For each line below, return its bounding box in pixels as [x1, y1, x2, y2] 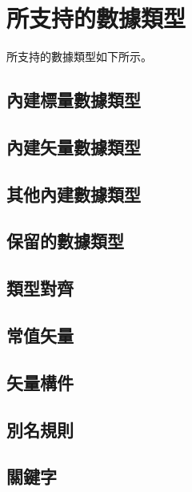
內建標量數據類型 [6, 87, 141, 112]
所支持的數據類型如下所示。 [6, 48, 152, 65]
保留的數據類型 [6, 228, 124, 253]
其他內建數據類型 [6, 181, 141, 206]
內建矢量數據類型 [6, 134, 141, 159]
